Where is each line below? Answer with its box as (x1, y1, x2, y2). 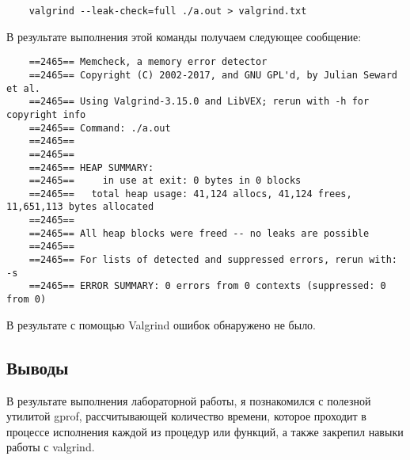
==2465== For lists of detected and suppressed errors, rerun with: (28, 254, 397, 266)
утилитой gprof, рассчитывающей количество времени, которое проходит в (6, 408, 366, 424)
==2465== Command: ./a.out (28, 122, 171, 134)
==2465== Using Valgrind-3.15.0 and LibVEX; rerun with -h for (28, 96, 370, 108)
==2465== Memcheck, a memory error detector (28, 56, 268, 68)
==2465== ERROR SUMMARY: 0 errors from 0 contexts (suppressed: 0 (28, 280, 386, 292)
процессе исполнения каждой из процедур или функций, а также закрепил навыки (6, 423, 404, 439)
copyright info (6, 108, 86, 120)
